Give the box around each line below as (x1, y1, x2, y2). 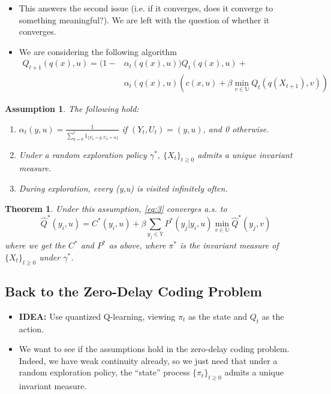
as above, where (109, 239, 166, 251)
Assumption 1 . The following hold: (5, 102, 139, 115)
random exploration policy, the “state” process (19, 366, 190, 378)
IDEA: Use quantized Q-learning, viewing (19, 310, 176, 322)
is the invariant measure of (180, 239, 279, 251)
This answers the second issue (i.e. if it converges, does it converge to (19, 2, 273, 14)
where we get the (5, 239, 66, 251)
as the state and (188, 310, 248, 322)
